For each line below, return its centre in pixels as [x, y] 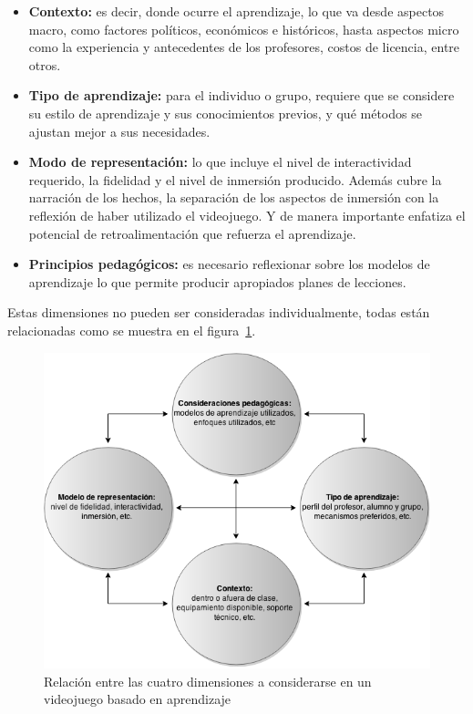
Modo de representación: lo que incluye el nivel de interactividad [220, 162]
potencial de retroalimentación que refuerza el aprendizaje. [192, 233]
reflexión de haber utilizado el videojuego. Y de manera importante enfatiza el [247, 215]
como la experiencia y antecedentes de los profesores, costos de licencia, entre [244, 47]
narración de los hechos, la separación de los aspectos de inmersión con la [234, 197]
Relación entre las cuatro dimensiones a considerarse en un [208, 681]
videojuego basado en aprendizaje [138, 699]
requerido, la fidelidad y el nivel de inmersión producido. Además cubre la [235, 179]
